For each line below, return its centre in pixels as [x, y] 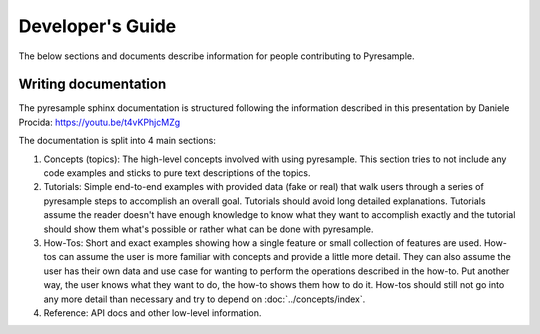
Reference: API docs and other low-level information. [152, 312]
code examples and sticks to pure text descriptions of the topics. [177, 173]
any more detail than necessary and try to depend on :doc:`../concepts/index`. [204, 299]
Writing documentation [92, 84]
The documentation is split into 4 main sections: [117, 141]
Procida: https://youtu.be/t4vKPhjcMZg [99, 122]
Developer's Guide [97, 26]
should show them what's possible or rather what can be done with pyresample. [208, 229]
